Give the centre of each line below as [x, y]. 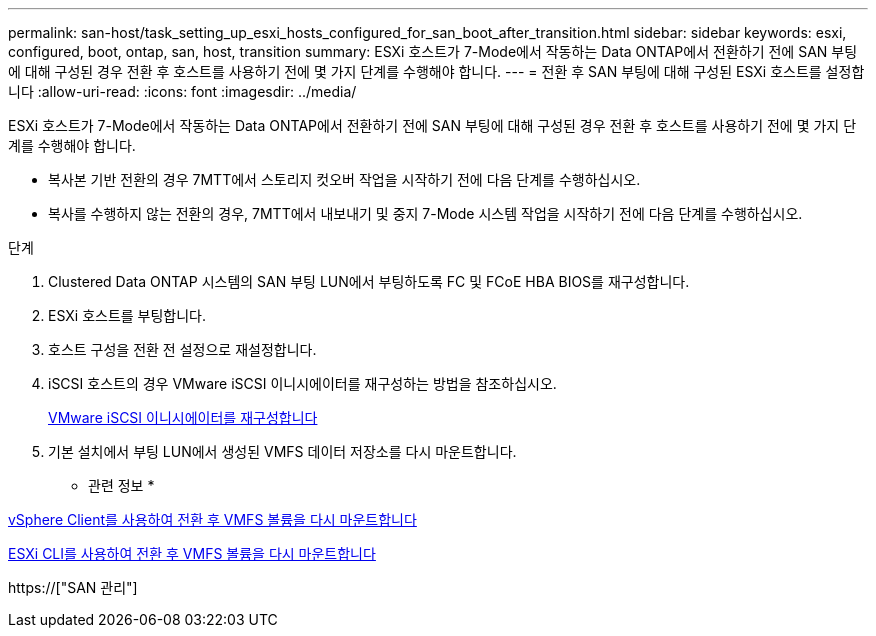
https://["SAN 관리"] [73, 587]
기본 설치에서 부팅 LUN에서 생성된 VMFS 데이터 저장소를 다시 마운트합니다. [282, 451]
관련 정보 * [121, 485]
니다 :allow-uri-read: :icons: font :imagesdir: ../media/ [182, 91]
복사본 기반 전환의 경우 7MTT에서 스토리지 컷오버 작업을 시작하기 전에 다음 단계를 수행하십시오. [344, 179]
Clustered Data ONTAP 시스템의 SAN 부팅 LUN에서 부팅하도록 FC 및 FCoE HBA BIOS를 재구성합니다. [369, 281]
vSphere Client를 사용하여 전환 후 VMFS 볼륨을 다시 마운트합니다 [212, 519]
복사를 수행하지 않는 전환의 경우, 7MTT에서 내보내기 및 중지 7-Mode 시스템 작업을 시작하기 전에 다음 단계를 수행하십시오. [425, 213]
